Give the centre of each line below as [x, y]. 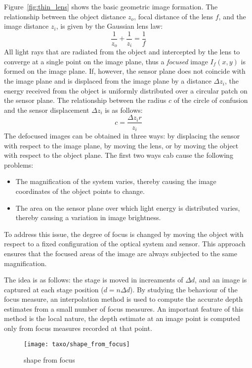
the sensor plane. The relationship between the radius [85, 100]
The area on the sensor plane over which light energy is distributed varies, [128, 207]
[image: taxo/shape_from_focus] [77, 344]
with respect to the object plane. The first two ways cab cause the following [119, 155]
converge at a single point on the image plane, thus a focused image [106, 61]
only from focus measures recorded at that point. [78, 328]
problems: [19, 164]
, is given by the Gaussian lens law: [109, 26]
